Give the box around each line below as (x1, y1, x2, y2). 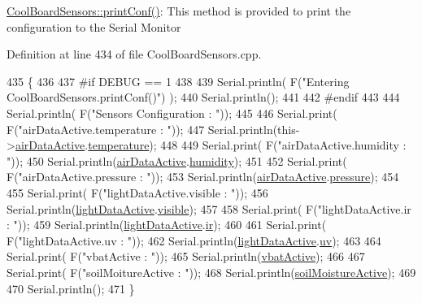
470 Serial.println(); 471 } (7, 279, 135, 297)
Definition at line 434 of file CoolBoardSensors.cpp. (7, 45, 262, 63)
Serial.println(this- (207, 120, 300, 137)
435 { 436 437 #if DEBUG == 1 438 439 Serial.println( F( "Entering (7, 72, 350, 89)
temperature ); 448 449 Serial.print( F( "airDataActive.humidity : (88, 136, 407, 154)
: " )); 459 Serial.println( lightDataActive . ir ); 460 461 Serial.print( (7, 216, 327, 233)
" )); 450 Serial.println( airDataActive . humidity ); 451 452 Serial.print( (7, 152, 347, 169)
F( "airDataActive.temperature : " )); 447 (7, 120, 205, 137)
